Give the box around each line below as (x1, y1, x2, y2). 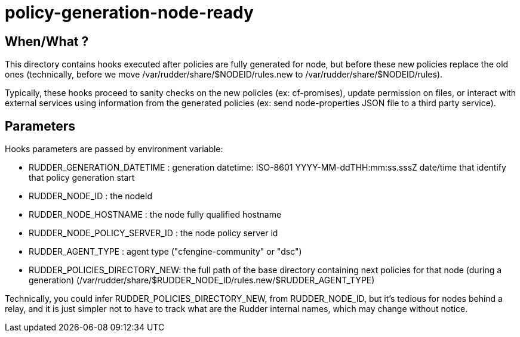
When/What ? (5, 33, 89, 49)
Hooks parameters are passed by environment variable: (5, 144, 223, 154)
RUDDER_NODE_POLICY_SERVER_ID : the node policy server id (29, 228, 278, 239)
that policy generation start (29, 172, 135, 183)
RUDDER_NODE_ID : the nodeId (29, 191, 153, 202)
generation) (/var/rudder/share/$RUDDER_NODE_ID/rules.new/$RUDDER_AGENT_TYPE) (29, 275, 375, 286)
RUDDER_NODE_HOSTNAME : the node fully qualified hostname (29, 209, 282, 220)
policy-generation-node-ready (5, 2, 254, 23)
